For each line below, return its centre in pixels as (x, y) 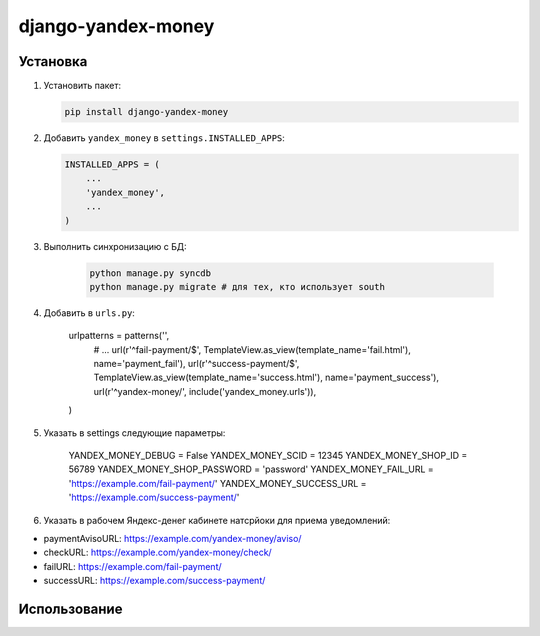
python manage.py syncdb (150, 273)
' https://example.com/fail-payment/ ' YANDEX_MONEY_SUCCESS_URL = (217, 483)
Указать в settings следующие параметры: (134, 432)
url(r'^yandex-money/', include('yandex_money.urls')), (205, 391)
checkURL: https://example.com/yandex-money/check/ (157, 552)
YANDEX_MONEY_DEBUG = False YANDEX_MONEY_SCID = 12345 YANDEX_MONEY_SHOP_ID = (268, 456)
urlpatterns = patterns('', (119, 336)
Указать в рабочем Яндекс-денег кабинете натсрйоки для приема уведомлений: (217, 520)
